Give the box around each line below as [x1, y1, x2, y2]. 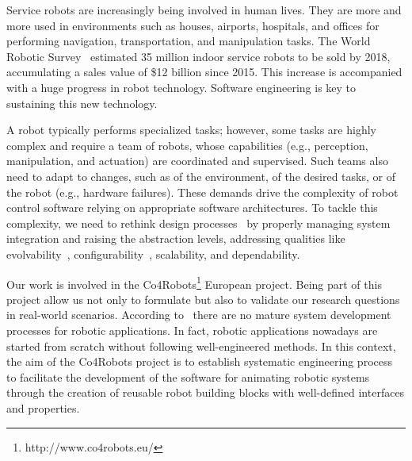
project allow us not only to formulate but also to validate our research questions [6, 290, 400, 307]
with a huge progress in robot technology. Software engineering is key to [6, 79, 357, 95]
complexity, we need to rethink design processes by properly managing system [6, 214, 391, 231]
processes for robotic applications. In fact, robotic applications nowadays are [6, 321, 378, 338]
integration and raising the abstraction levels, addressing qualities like [6, 230, 345, 247]
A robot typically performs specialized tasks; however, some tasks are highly [6, 121, 376, 138]
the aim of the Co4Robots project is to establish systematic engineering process [6, 353, 392, 370]
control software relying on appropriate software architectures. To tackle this [6, 199, 378, 216]
